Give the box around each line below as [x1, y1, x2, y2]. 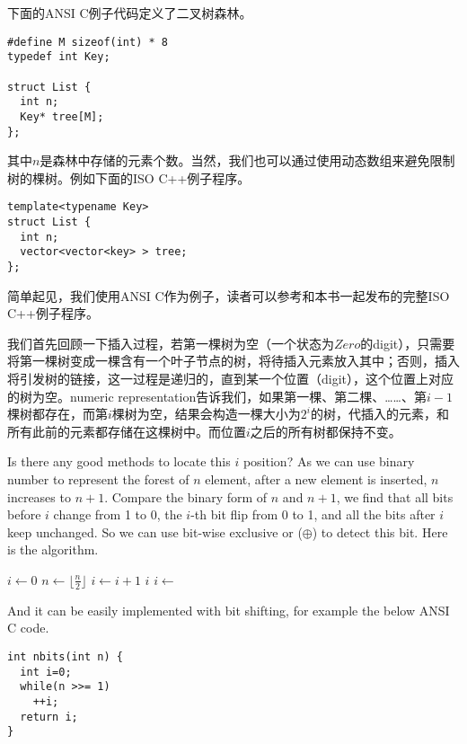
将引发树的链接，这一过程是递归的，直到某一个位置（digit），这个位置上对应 [7, 369, 454, 388]
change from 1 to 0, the [53, 505, 182, 524]
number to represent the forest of [7, 470, 189, 488]
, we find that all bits [336, 487, 454, 506]
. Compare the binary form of [104, 487, 268, 506]
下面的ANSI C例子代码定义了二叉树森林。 [7, 4, 252, 22]
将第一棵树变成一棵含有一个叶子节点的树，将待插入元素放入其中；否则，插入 [7, 351, 460, 370]
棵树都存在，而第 [7, 404, 108, 423]
